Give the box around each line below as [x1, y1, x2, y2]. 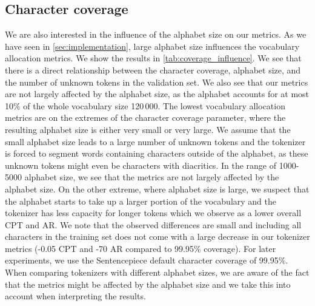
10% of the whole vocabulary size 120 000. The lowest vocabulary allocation [5, 99, 285, 112]
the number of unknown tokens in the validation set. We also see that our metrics [5, 75, 308, 88]
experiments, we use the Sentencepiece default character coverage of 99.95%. [5, 254, 288, 267]
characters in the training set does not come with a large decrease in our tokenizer [5, 230, 310, 243]
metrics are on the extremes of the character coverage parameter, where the [5, 111, 286, 124]
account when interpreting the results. [5, 290, 146, 302]
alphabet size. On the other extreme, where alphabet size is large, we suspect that [5, 182, 310, 195]
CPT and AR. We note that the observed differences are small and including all [5, 218, 302, 231]
